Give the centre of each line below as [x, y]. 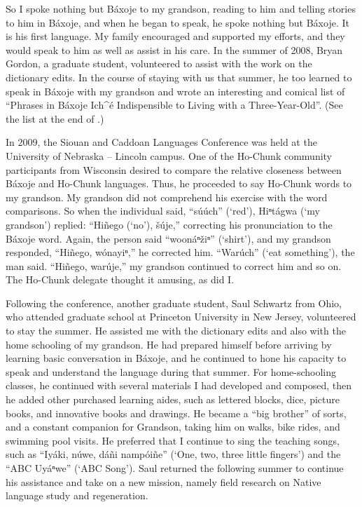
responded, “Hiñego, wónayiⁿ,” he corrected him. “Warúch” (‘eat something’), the [180, 252]
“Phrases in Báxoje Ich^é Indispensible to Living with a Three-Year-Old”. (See [174, 105]
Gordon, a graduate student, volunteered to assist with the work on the [159, 63]
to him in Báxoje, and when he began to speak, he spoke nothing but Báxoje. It [177, 22]
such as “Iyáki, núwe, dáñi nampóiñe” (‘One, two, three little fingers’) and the [173, 454]
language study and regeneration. [77, 495]
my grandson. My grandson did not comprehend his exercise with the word [167, 197]
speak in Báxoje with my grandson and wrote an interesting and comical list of [175, 91]
